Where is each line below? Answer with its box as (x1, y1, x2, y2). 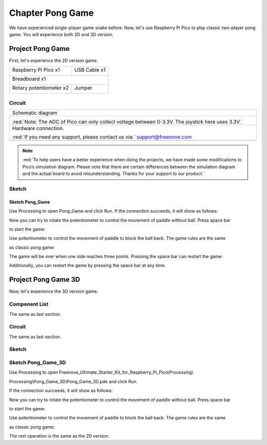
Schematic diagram (12, 109, 58, 116)
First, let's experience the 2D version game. (9, 57, 98, 63)
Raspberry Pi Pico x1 (12, 67, 60, 74)
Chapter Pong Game (9, 7, 94, 18)
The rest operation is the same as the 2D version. (9, 433, 110, 439)
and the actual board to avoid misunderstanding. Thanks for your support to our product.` (22, 171, 205, 177)
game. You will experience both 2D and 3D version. (9, 31, 114, 37)
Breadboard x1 (12, 76, 46, 83)
